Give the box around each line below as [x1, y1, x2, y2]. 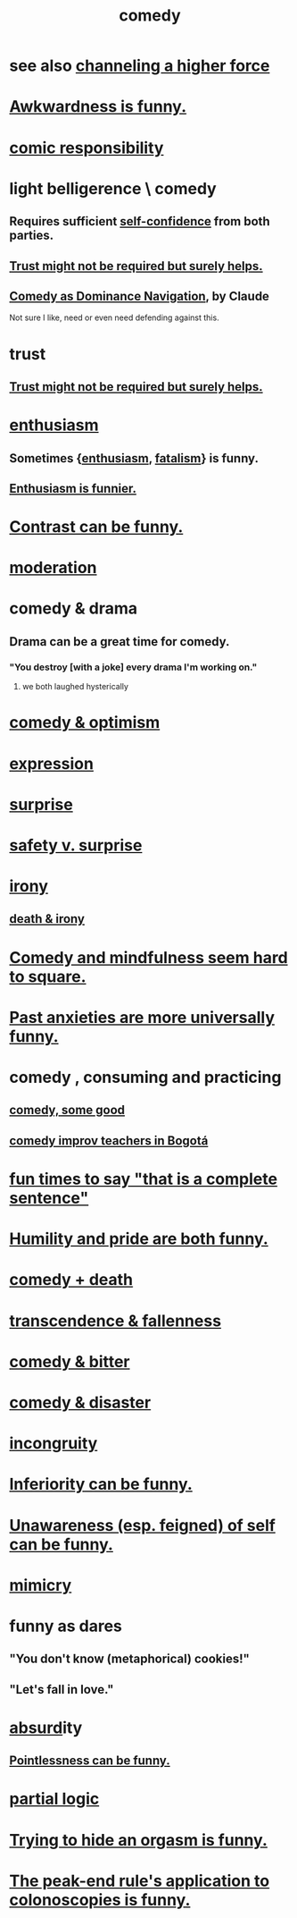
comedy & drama [9, 598, 138, 619]
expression [9, 753, 94, 773]
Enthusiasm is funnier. [9, 480, 136, 496]
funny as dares [9, 1616, 123, 1636]
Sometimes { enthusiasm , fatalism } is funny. [9, 451, 259, 466]
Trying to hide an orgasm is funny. [9, 1829, 268, 1850]
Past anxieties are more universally [9, 1007, 275, 1027]
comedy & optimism [9, 713, 161, 733]
